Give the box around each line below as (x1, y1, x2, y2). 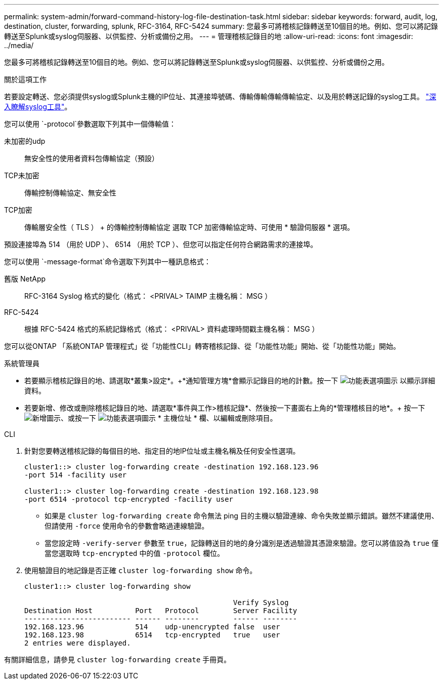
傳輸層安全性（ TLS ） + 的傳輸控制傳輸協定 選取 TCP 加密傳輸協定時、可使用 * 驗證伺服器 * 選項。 (24, 223, 355, 231)
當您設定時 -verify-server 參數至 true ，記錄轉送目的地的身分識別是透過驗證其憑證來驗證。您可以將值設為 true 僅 (45, 539, 439, 547)
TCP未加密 (4, 171, 39, 180)
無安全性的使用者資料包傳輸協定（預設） (24, 154, 159, 163)
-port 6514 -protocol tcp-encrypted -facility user (24, 495, 234, 503)
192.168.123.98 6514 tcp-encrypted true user (24, 631, 280, 639)
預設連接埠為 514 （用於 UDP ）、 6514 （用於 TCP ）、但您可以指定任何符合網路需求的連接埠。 (4, 240, 318, 249)
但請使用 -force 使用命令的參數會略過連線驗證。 (45, 521, 209, 530)
